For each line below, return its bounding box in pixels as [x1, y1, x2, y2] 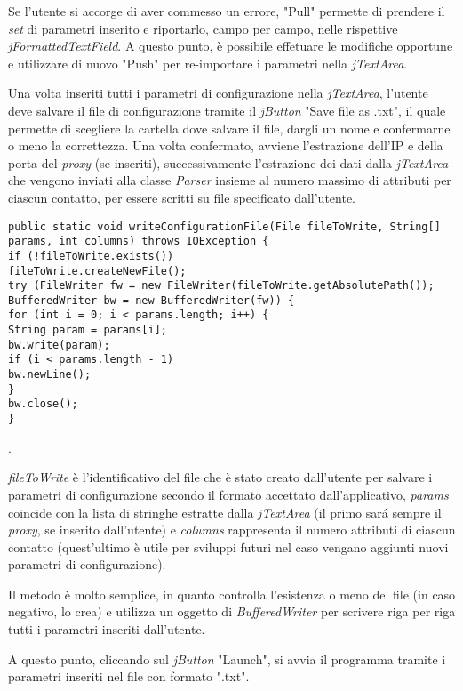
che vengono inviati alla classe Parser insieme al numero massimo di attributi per [8, 171, 451, 189]
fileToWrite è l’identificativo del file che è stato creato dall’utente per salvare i [8, 468, 433, 486]
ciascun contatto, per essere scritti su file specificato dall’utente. [8, 188, 355, 206]
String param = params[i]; [8, 324, 167, 337]
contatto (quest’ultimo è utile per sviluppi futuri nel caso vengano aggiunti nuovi [8, 537, 449, 556]
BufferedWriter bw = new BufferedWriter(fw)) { [8, 293, 295, 307]
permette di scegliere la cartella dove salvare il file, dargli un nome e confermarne [8, 118, 451, 137]
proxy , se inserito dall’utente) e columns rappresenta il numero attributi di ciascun [8, 520, 456, 539]
